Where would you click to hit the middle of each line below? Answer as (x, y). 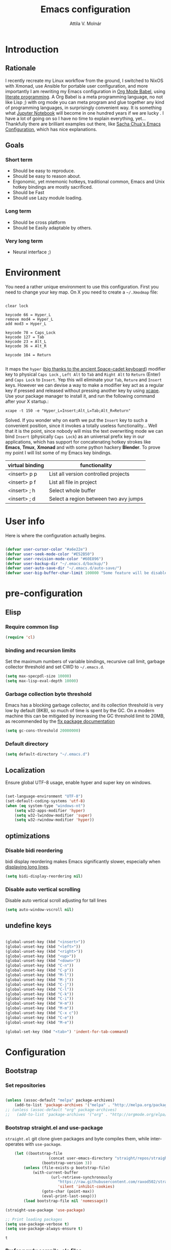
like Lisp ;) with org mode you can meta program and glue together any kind (85, 102)
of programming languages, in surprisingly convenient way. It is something (83, 108)
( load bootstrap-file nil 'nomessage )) (66, 1201)
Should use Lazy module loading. (48, 198)
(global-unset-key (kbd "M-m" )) (39, 1008)
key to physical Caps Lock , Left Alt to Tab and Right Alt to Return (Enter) (83, 374)
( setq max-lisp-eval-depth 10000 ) (42, 681)
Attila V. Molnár (85, 23)
